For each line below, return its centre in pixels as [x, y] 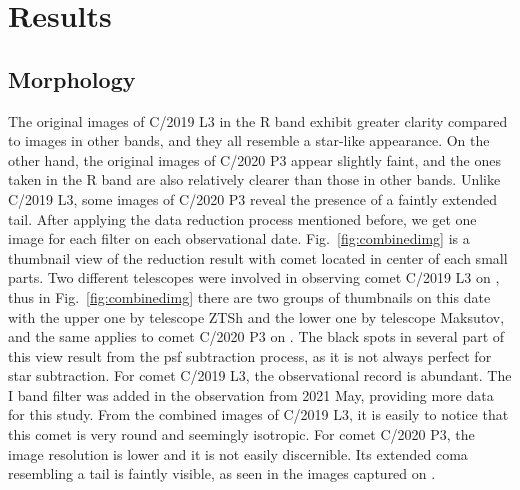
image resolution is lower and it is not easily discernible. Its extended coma [238, 453]
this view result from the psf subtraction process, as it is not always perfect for [250, 355]
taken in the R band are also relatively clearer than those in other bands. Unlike [254, 179]
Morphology [72, 78]
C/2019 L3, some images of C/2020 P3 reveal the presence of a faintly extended [253, 198]
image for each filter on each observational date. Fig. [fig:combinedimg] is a [239, 238]
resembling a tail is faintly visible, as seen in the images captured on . [222, 473]
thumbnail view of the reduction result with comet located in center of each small [258, 257]
